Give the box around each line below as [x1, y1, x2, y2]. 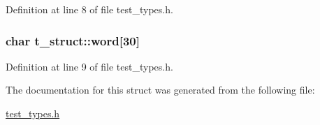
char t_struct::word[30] [6, 31, 140, 49]
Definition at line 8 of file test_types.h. [6, 2, 173, 16]
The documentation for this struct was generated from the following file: [6, 82, 315, 97]
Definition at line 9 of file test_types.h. [6, 59, 173, 73]
